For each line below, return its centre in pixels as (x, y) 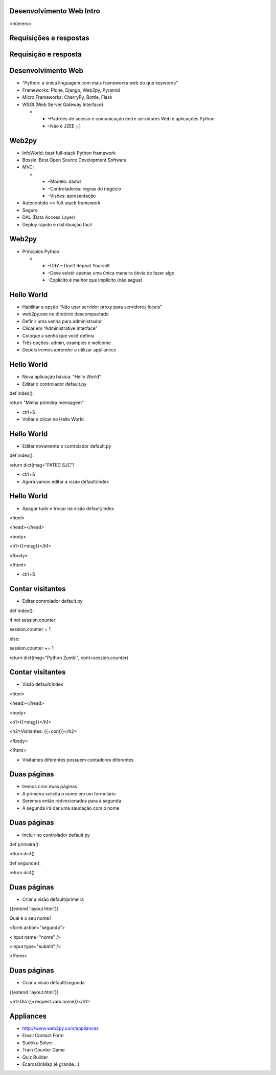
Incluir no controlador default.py (56, 835)
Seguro (30, 210)
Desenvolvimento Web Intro (55, 11)
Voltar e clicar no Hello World (53, 419)
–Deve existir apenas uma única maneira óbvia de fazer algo (111, 273)
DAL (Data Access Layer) (49, 217)
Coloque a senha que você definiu (58, 335)
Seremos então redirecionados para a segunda (72, 801)
